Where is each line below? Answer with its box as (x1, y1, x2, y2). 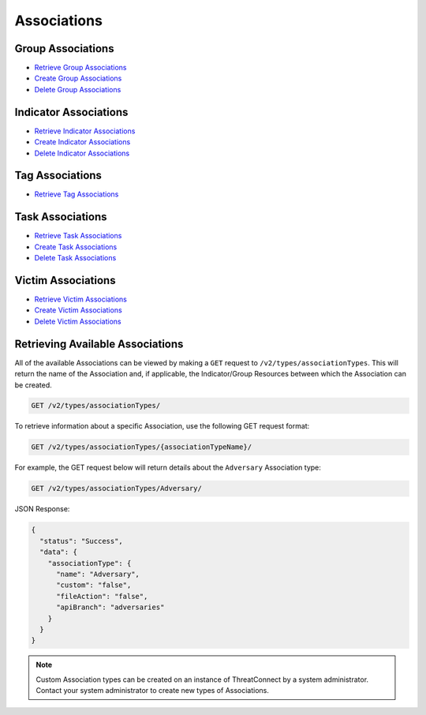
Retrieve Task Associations (34, 231, 122, 241)
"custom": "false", (56, 581, 132, 590)
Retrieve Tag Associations (34, 189, 119, 199)
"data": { (39, 548, 78, 556)
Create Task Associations (34, 241, 118, 252)
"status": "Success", (39, 537, 124, 545)
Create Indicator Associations (34, 137, 131, 147)
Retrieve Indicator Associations (34, 126, 136, 136)
